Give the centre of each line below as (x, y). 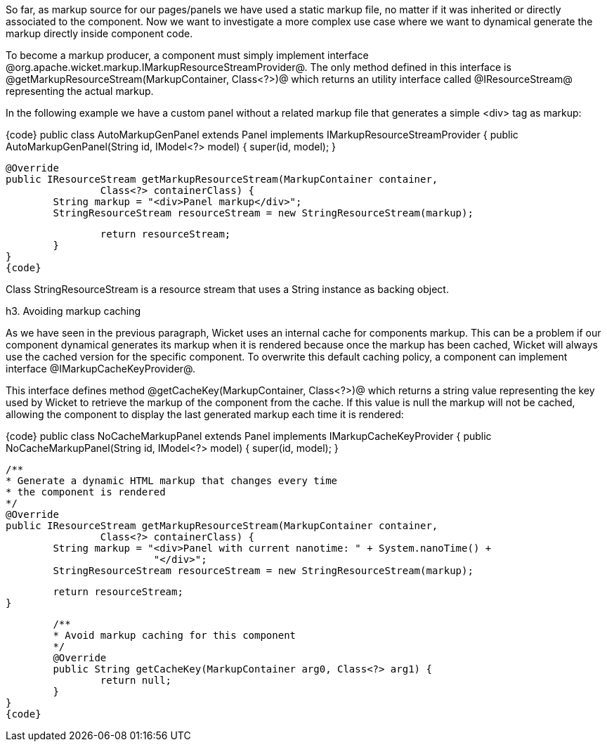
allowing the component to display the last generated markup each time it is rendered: (205, 414)
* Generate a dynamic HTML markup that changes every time (172, 481)
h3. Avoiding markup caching (73, 311)
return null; (136, 680)
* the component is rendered (86, 492)
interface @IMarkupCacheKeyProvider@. (100, 369)
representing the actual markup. (80, 91)
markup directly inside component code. (99, 33)
